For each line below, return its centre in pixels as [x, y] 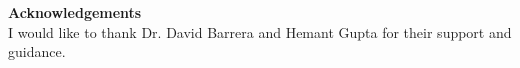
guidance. [37, 51]
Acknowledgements [75, 12]
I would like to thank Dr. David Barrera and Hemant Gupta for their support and [260, 31]
